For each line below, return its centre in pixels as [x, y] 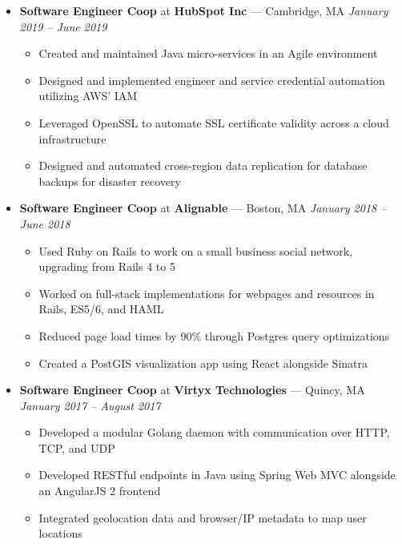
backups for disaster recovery [110, 181]
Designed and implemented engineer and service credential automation [212, 80]
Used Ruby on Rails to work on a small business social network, [196, 250]
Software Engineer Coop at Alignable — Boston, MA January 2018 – [203, 208]
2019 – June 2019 [63, 26]
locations [60, 533]
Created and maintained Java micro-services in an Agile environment [208, 53]
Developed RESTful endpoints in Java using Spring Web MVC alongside [217, 475]
